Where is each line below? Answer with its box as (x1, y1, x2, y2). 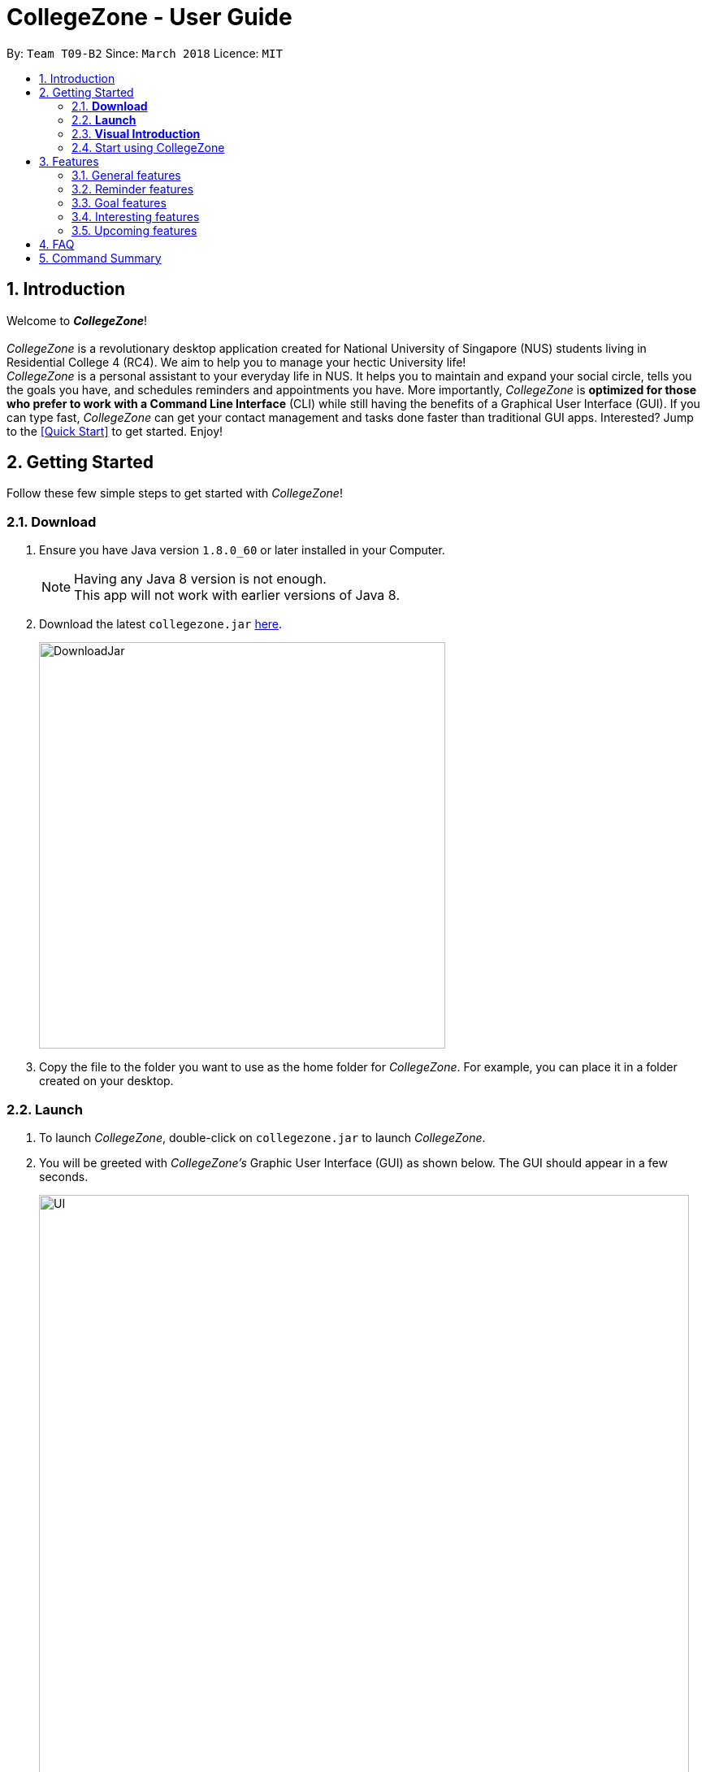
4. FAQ (39, 237, 75, 251)
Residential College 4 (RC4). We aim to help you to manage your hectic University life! (6, 354, 466, 369)
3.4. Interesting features (71, 209, 200, 224)
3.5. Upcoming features (71, 223, 197, 237)
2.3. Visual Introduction (71, 126, 201, 141)
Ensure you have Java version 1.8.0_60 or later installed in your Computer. (39, 543, 445, 558)
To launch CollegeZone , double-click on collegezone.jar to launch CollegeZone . (39, 1130, 486, 1144)
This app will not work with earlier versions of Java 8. (74, 587, 400, 604)
